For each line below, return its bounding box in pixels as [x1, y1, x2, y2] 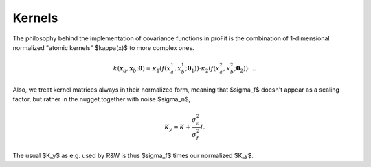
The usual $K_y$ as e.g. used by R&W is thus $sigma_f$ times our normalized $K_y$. [12, 151, 254, 160]
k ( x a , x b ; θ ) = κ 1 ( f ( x [113, 64, 171, 74]
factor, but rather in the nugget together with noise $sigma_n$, [12, 94, 191, 103]
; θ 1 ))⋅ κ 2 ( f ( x [185, 64, 220, 74]
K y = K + [164, 123, 191, 133]
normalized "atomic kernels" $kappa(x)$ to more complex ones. [12, 43, 195, 51]
